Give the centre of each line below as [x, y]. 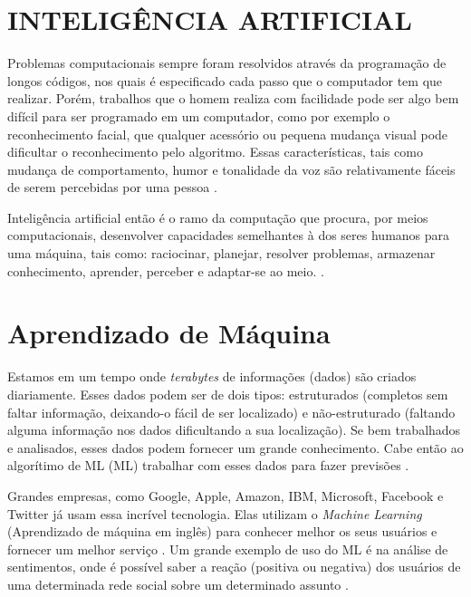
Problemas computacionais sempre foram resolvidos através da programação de [227, 63]
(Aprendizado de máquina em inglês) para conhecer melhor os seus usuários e [222, 531]
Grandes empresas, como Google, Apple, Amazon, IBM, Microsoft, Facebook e [226, 495]
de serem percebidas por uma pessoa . [112, 187]
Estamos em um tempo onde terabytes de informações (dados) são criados [212, 376]
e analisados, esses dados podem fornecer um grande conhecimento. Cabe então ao [235, 447]
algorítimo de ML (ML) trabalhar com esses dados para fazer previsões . [208, 465]
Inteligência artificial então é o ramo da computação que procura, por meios [218, 217]
